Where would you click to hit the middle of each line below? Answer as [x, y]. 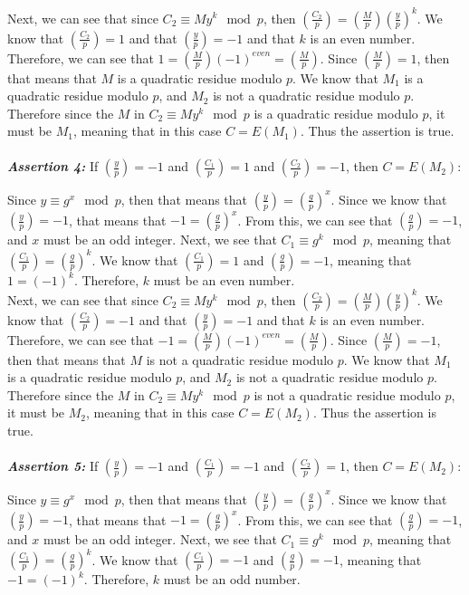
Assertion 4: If [53, 166]
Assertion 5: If [53, 466]
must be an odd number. [232, 579]
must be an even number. [224, 279]
